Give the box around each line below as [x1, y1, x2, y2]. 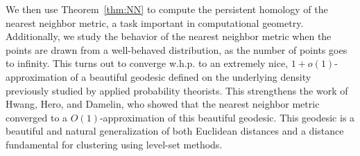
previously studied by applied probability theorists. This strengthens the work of [6, 83, 348, 97]
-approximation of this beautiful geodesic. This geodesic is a [99, 110, 355, 124]
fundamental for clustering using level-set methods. [6, 137, 223, 151]
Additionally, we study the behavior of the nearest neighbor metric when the [6, 29, 332, 43]
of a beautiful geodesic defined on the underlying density [70, 69, 311, 84]
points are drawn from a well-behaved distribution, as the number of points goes [6, 42, 348, 57]
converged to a [6, 110, 68, 124]
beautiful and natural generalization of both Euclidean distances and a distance [6, 124, 344, 138]
